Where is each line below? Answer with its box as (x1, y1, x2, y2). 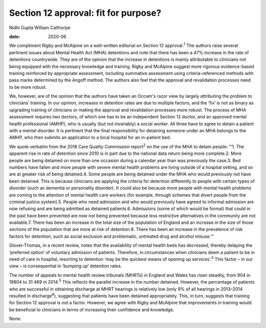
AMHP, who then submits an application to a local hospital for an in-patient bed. (9, 135, 171, 141)
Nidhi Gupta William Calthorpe (9, 25, 71, 31)
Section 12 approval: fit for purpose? (9, 7, 162, 18)
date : (9, 34, 20, 39)
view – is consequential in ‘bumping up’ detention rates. (9, 263, 122, 269)
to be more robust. (9, 84, 47, 90)
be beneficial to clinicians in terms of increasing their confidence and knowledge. (9, 306, 174, 313)
